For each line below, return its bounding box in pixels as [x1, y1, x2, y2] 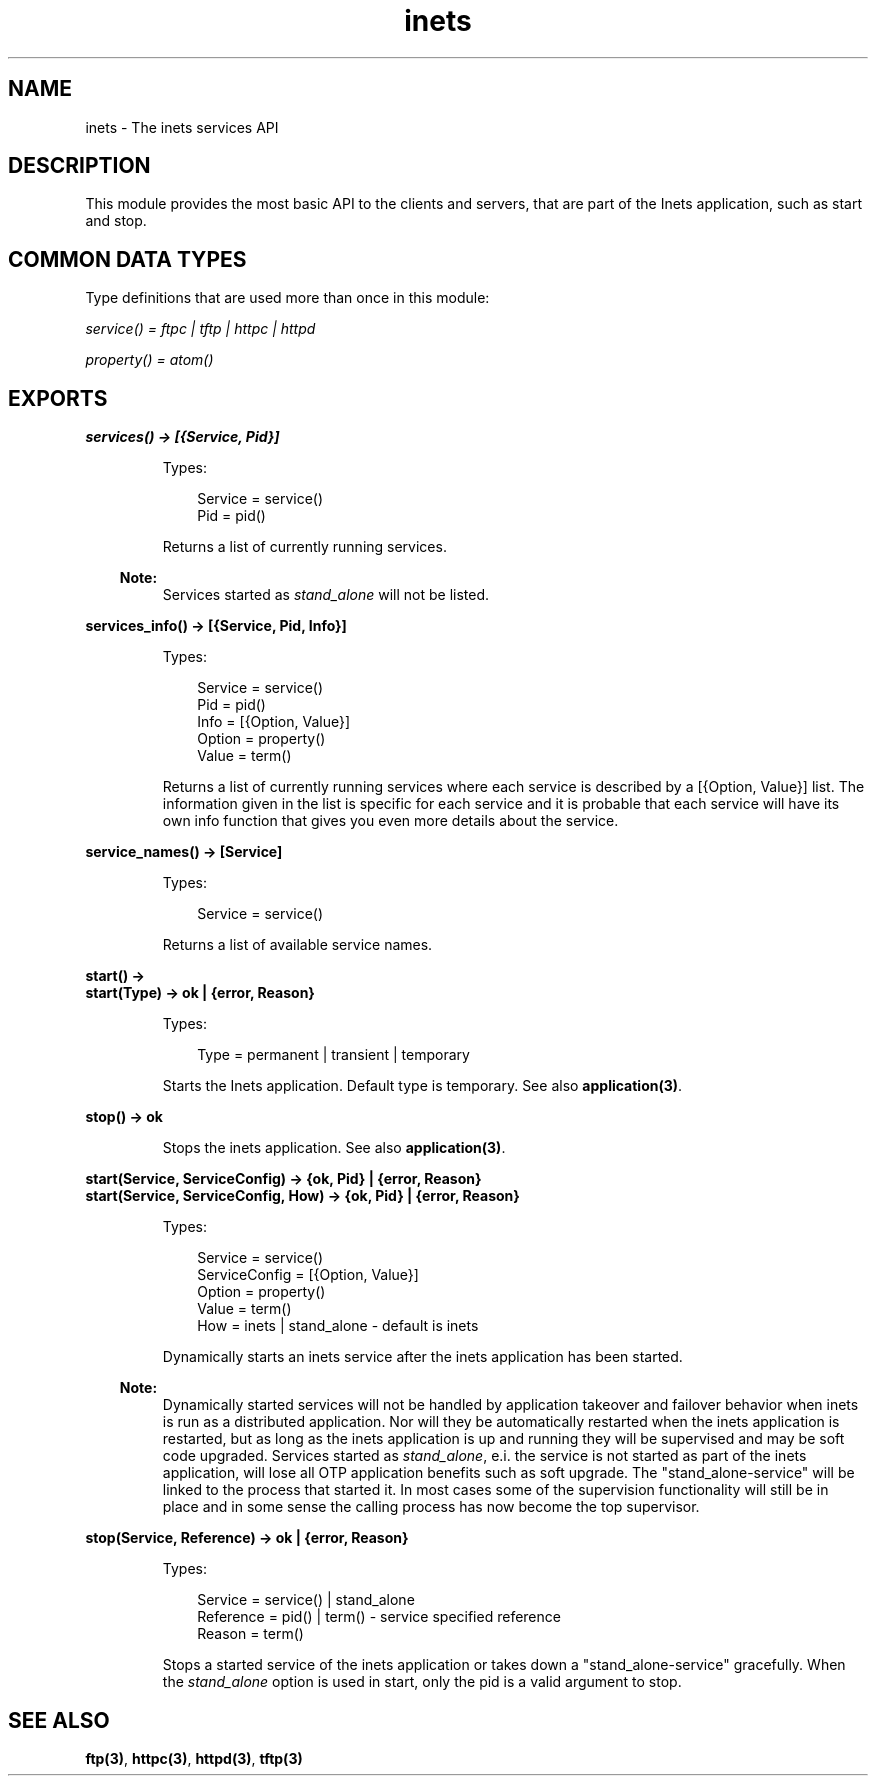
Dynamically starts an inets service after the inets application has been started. [162, 1348, 683, 1366]
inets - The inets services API [85, 118, 279, 136]
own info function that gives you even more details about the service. [162, 812, 619, 830]
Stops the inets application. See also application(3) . [162, 1139, 506, 1157]
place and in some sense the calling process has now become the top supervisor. [162, 1498, 700, 1516]
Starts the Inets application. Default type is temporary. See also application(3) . [162, 1077, 683, 1095]
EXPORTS [8, 385, 108, 411]
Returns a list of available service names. [162, 936, 433, 954]
